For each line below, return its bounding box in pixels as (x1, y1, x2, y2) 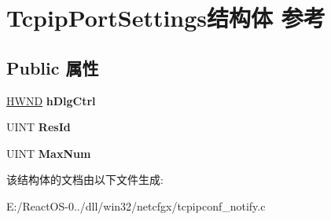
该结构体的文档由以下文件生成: (6, 171, 164, 188)
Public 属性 (6, 55, 99, 79)
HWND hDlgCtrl (6, 92, 96, 108)
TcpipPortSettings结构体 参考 (6, 2, 325, 34)
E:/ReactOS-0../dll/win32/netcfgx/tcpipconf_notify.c (6, 197, 266, 214)
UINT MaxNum (6, 145, 91, 161)
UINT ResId (6, 119, 71, 135)
